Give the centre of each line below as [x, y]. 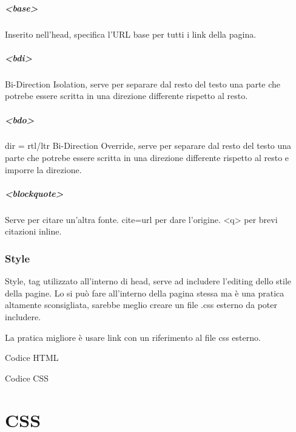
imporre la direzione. [43, 169]
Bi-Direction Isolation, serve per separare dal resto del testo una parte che [143, 84]
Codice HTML [32, 358]
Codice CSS [27, 378]
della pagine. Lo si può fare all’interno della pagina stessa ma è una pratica [145, 293]
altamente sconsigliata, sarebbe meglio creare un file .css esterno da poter [141, 305]
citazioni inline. [33, 231]
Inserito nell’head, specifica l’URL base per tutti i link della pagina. [131, 34]
